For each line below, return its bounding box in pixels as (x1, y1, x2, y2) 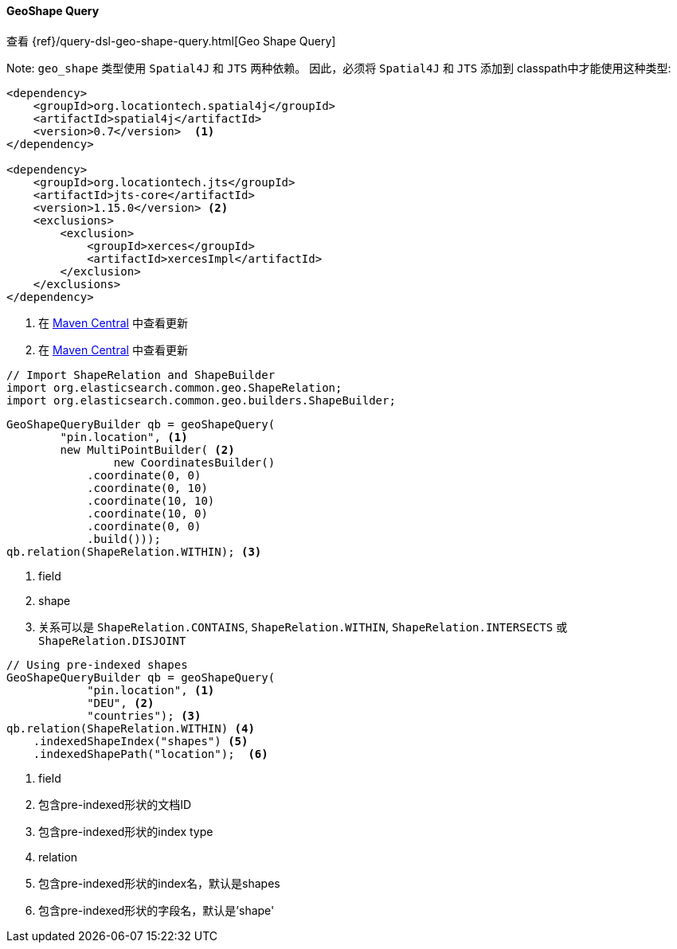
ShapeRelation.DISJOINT (38, 634, 186, 647)
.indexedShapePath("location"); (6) (33, 747, 268, 760)
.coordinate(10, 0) (87, 506, 208, 520)
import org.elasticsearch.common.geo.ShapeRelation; (6, 381, 342, 394)
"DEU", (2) (87, 696, 155, 709)
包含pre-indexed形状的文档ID (38, 797, 192, 811)
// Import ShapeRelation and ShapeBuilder (6, 368, 276, 381)
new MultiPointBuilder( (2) (60, 443, 235, 456)
